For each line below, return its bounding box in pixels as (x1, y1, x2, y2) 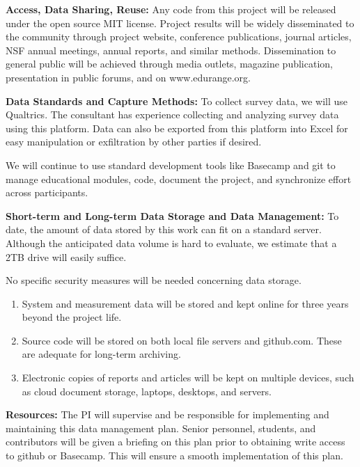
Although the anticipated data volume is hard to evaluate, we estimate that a (6, 235, 337, 250)
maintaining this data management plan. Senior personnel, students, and (6, 420, 316, 435)
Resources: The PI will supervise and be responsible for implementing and (6, 407, 329, 422)
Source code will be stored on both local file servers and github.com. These (22, 333, 342, 347)
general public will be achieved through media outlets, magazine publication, (6, 56, 333, 71)
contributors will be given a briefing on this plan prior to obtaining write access (6, 434, 345, 449)
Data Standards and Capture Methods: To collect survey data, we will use (6, 93, 348, 108)
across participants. (6, 185, 88, 200)
